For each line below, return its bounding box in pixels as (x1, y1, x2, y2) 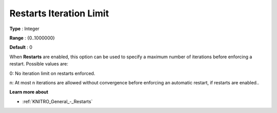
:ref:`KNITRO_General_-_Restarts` (22, 98, 93, 104)
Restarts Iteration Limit (9, 8, 109, 19)
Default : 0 (9, 44, 33, 51)
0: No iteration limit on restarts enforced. (9, 70, 95, 76)
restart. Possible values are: (9, 61, 69, 67)
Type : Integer (9, 26, 39, 32)
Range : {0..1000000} (9, 35, 55, 41)
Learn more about (9, 89, 49, 95)
